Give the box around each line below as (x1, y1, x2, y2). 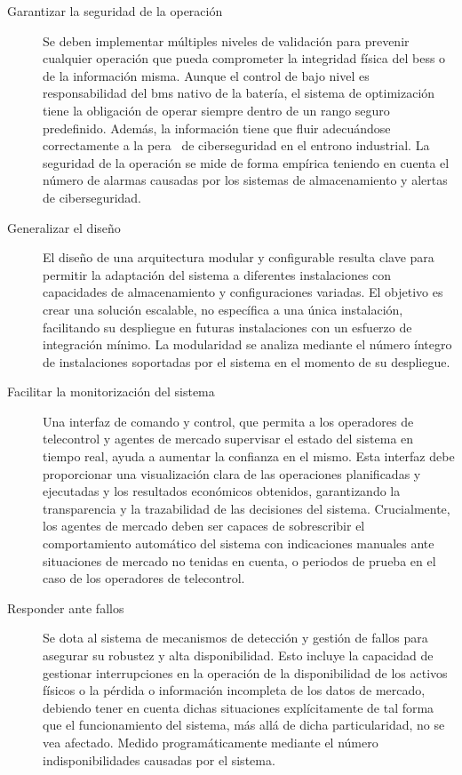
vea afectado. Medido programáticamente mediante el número (43, 732, 378, 751)
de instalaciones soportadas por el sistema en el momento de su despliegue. (43, 352, 450, 371)
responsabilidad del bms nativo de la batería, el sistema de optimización (43, 84, 435, 102)
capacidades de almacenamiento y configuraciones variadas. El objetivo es (43, 283, 443, 301)
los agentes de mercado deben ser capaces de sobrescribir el (43, 516, 365, 535)
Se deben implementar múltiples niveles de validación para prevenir (43, 31, 410, 50)
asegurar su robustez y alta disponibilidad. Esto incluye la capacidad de (43, 646, 434, 664)
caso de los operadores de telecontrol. (43, 569, 245, 587)
